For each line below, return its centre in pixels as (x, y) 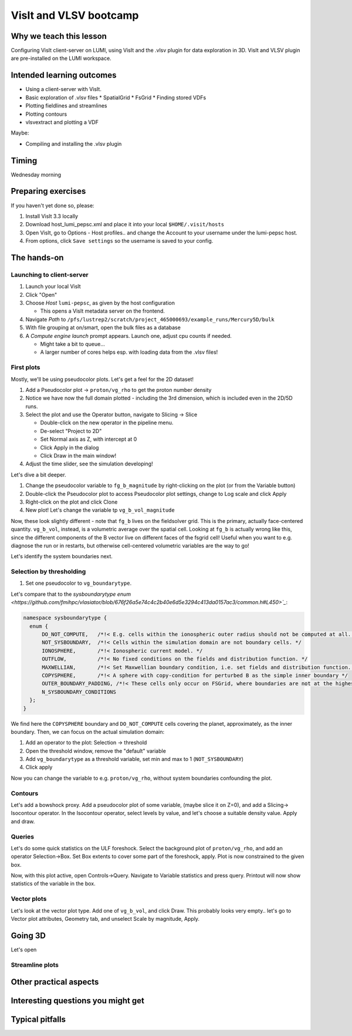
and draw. (23, 821)
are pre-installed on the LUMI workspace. (61, 58)
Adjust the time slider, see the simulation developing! (89, 464)
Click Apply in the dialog (70, 447)
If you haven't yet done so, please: (53, 205)
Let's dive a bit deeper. (39, 475)
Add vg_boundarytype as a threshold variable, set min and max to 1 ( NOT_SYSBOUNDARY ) (134, 759)
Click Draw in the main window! (78, 456)
